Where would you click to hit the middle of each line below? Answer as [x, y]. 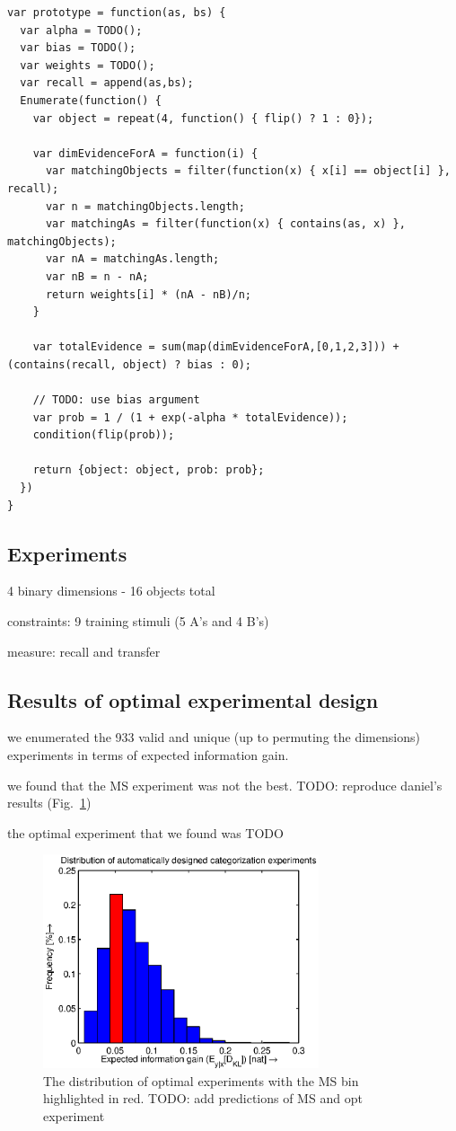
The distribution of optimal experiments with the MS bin [201, 1080]
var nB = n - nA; [97, 276]
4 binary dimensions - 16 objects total [111, 591]
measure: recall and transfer [84, 651]
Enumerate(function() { [91, 100]
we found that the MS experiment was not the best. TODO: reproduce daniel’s [225, 785]
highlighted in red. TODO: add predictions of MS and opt [203, 1098]
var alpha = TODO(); [81, 30]
